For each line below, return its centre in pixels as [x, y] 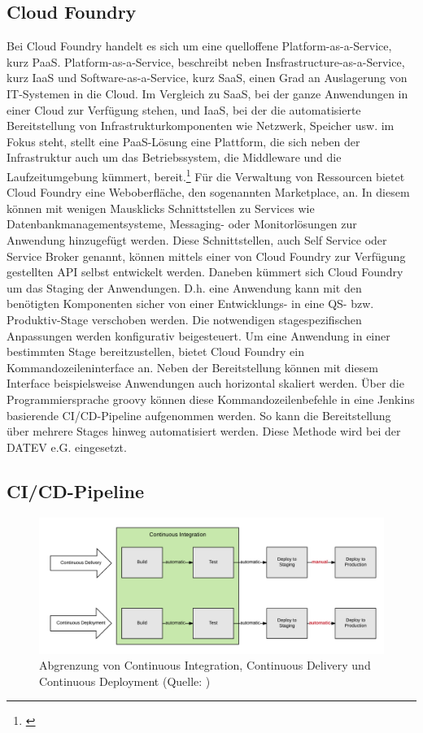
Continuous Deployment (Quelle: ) [125, 681]
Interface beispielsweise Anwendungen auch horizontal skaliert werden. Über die [205, 383]
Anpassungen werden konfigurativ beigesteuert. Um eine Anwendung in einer [198, 335]
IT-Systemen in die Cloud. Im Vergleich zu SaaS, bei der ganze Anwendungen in [207, 93]
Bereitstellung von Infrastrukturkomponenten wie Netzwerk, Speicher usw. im [201, 126]
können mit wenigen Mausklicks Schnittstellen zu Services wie [161, 208]
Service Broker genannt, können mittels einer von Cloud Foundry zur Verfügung [206, 256]
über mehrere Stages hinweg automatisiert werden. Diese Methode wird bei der [204, 431]
